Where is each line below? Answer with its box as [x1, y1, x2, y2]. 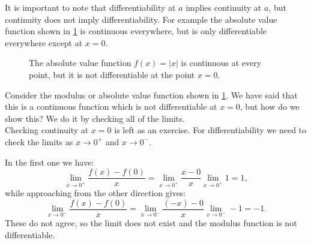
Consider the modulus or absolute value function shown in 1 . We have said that [5, 88, 298, 101]
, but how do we [240, 100, 300, 113]
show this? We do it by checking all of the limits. [5, 112, 185, 124]
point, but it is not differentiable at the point [29, 68, 195, 80]
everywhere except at [5, 36, 83, 49]
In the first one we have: [5, 155, 94, 168]
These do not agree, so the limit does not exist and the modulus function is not [5, 217, 297, 229]
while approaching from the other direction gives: [5, 187, 186, 199]
